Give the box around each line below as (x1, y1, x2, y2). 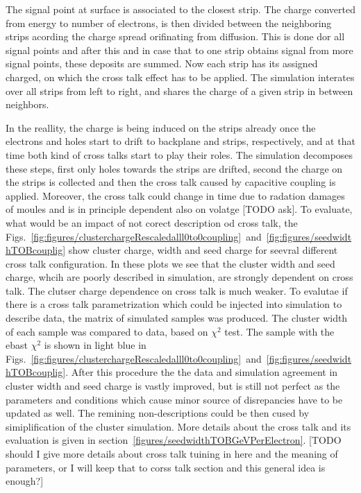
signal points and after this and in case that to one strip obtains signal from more (6, 42, 353, 57)
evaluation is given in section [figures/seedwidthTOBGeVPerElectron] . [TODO (6, 433, 342, 447)
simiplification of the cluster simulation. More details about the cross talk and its (6, 419, 351, 433)
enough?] (6, 474, 44, 488)
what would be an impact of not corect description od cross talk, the (6, 215, 298, 230)
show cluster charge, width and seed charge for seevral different (68, 243, 338, 257)
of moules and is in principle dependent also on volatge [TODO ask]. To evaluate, (6, 202, 353, 216)
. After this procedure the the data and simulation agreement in (65, 365, 338, 379)
